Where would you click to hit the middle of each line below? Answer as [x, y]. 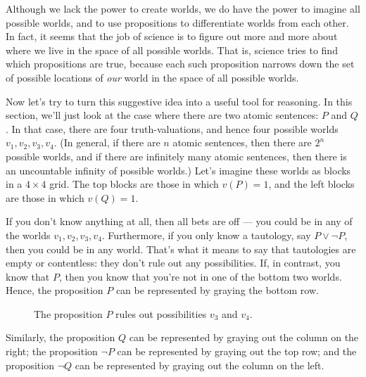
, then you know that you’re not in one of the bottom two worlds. [200, 276]
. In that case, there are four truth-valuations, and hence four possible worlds [172, 128]
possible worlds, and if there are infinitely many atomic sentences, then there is [176, 156]
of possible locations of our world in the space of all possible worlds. [152, 77]
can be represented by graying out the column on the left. [200, 365]
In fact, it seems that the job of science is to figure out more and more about [172, 36]
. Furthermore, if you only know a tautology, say [206, 235]
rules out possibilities [161, 313]
